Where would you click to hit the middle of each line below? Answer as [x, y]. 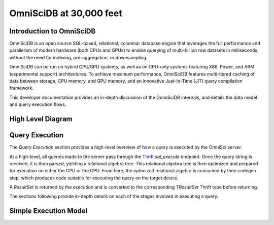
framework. [22, 88]
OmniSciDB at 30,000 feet [66, 13]
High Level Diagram [41, 119]
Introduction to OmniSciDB [53, 31]
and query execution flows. [38, 104]
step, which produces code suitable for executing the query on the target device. [94, 178]
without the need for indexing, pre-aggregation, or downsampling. [78, 57]
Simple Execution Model [48, 211]
